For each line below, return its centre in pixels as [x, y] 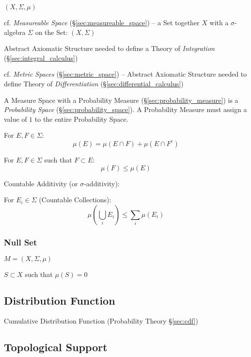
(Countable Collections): [75, 200]
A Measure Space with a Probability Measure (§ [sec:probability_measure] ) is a [121, 100]
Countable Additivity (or [41, 183]
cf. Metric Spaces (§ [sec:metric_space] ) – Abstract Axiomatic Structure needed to [125, 74]
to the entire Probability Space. [81, 119]
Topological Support [56, 347]
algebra [15, 32]
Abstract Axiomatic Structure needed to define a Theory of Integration [109, 48]
